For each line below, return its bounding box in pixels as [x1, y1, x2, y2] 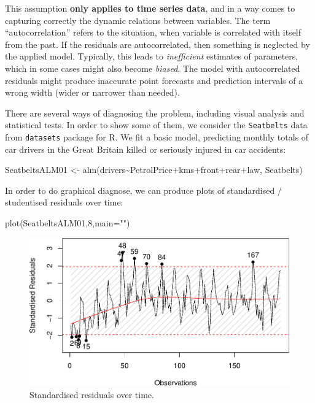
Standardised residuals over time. [29, 388, 154, 401]
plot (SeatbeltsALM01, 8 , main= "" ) [5, 217, 130, 229]
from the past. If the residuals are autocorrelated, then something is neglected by [5, 37, 310, 50]
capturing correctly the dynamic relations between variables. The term [5, 13, 271, 26]
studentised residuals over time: [5, 196, 123, 209]
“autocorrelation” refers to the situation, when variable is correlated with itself [5, 26, 301, 39]
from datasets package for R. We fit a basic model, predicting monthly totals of [5, 131, 309, 143]
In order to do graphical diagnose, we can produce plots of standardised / [5, 183, 282, 196]
